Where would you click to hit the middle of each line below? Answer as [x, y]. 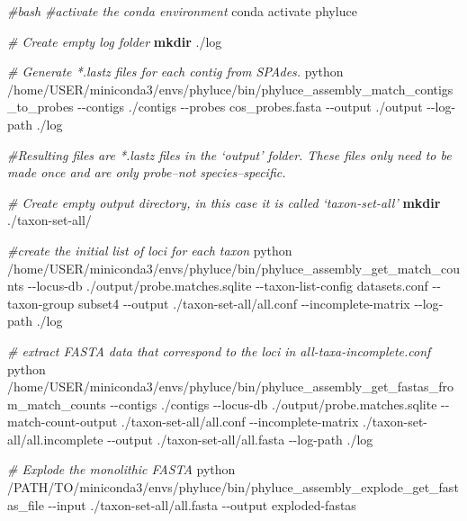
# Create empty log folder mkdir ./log [115, 41]
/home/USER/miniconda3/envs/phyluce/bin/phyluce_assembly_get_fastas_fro [230, 386]
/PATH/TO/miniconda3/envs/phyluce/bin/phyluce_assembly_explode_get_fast [233, 487]
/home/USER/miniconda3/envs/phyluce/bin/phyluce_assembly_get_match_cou [234, 268]
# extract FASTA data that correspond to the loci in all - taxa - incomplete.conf [219, 350]
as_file [26, 504]
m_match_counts [57, 404]
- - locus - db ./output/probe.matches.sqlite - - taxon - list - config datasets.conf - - [234, 286]
